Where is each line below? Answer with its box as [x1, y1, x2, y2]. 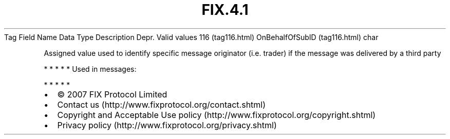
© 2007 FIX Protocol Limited [57, 89, 167, 100]
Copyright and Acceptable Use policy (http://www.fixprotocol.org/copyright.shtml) [57, 109, 376, 120]
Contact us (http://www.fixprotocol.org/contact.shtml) [57, 99, 266, 110]
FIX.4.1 [201, 1, 249, 18]
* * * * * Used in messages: [44, 64, 137, 73]
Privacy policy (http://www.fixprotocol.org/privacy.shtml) [57, 120, 277, 130]
